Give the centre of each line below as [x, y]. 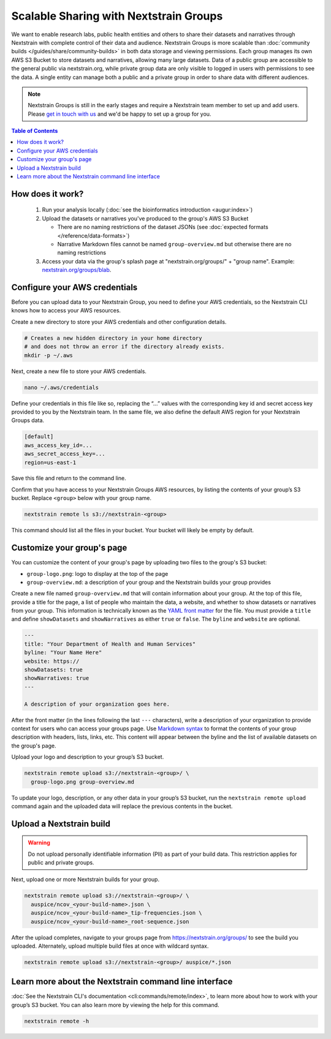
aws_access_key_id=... [58, 445]
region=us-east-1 [50, 462]
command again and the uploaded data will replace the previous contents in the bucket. [122, 806]
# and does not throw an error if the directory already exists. [124, 347]
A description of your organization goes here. [97, 704]
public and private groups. [61, 863]
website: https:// [52, 661]
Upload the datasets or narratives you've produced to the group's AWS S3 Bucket [145, 218]
